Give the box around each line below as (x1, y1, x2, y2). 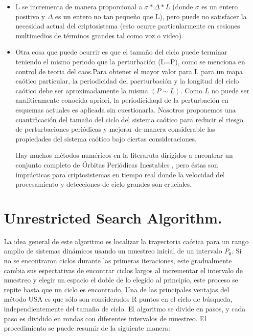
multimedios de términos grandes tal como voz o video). (15, 30, 184, 40)
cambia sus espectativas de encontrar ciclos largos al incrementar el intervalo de (4, 265, 243, 275)
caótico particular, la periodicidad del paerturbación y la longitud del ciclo (15, 76, 239, 86)
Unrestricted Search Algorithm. (4, 207, 222, 227)
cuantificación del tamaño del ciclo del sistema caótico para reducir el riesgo (15, 114, 243, 124)
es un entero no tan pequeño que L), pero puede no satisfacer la (55, 11, 247, 21)
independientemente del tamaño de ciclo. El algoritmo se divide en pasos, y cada (4, 303, 246, 313)
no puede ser (211, 85, 250, 95)
